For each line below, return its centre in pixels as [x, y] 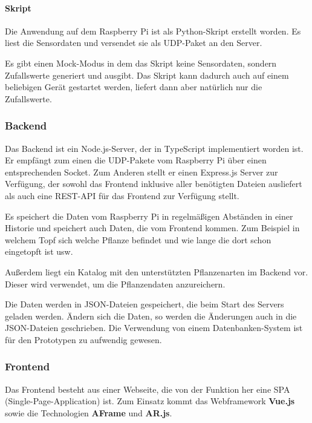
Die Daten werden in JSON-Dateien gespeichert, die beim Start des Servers [145, 304]
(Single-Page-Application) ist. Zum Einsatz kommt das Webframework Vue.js [150, 401]
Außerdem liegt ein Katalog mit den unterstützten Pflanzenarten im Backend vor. [157, 271]
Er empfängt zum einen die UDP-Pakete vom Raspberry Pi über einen [136, 160]
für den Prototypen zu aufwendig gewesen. [83, 339]
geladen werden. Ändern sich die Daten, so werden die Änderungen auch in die [151, 316]
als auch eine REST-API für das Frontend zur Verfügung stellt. [122, 195]
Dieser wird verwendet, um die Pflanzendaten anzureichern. [115, 284]
